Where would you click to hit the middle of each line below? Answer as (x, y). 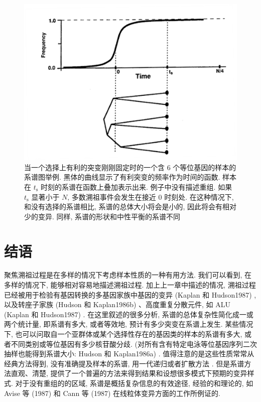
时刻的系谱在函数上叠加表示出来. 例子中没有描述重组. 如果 (137, 186)
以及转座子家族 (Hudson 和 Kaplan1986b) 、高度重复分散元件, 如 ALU (117, 304)
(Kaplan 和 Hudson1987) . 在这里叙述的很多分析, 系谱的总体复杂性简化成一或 (129, 314)
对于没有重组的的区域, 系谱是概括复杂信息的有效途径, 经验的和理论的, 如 (134, 383)
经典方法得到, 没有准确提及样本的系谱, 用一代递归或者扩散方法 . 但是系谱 (124, 363)
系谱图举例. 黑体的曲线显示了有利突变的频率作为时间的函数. (122, 177)
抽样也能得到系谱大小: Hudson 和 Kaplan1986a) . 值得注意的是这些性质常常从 (129, 354)
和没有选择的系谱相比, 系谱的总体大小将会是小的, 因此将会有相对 (130, 207)
